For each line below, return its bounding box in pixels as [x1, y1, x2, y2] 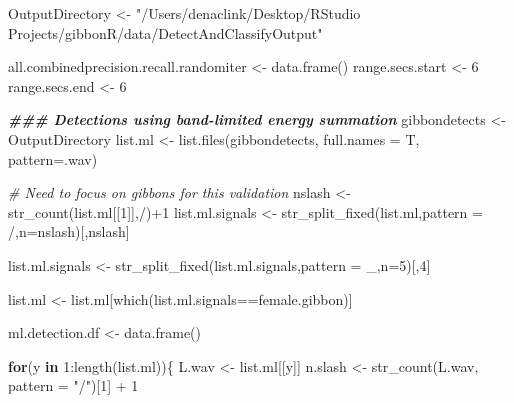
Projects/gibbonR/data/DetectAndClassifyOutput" [8, 22, 323, 43]
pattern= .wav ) [8, 148, 98, 169]
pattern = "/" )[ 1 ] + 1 [8, 375, 139, 396]
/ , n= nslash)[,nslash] [8, 221, 130, 242]
